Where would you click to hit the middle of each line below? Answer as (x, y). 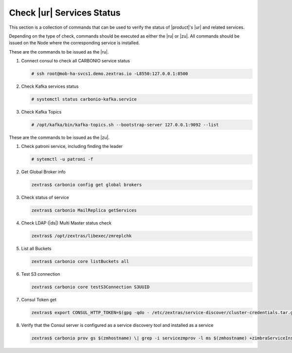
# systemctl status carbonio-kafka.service (84, 99)
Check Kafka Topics (41, 112)
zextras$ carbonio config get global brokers (87, 185)
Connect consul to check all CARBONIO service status (75, 61)
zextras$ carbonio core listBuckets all (80, 261)
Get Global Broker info (43, 172)
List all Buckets (36, 249)
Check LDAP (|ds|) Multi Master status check (66, 223)
